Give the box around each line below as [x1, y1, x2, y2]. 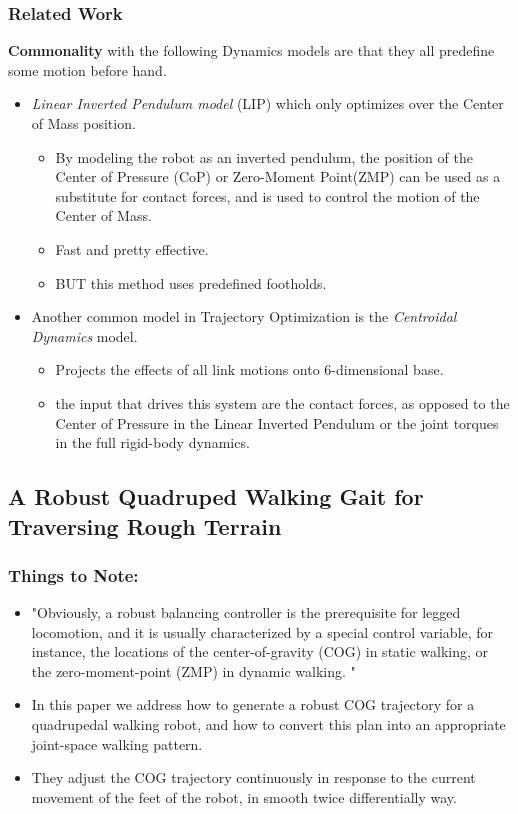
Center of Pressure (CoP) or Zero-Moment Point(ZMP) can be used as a [55, 166, 501, 187]
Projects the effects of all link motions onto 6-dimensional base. [55, 359, 444, 380]
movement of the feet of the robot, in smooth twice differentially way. [31, 786, 457, 807]
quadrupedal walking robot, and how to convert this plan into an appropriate [31, 714, 506, 735]
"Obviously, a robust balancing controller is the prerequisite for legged [31, 602, 461, 623]
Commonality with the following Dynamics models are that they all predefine [8, 40, 495, 61]
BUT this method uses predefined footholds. [55, 272, 327, 293]
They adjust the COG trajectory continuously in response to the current [31, 767, 476, 788]
